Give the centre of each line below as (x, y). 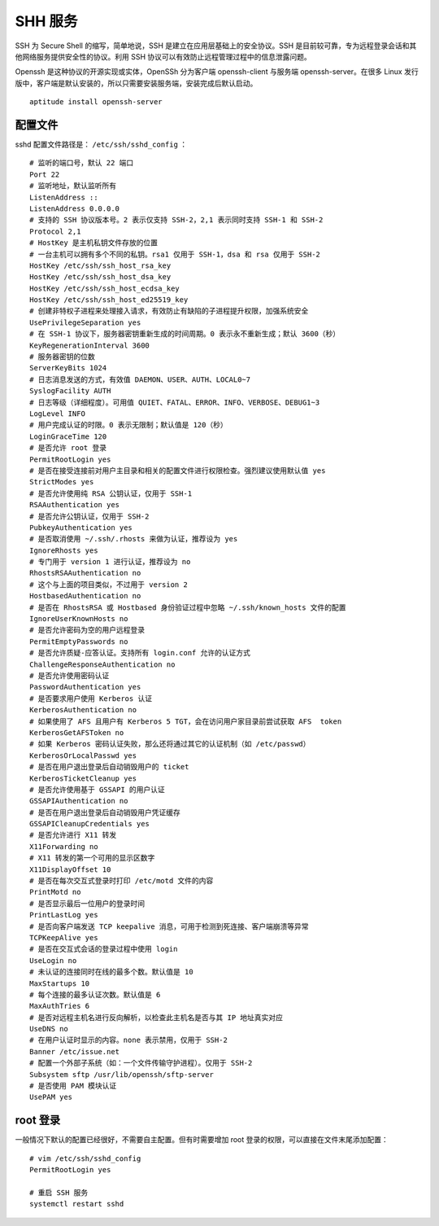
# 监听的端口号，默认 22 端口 (82, 163)
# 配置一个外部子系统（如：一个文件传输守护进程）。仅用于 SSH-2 (141, 1063)
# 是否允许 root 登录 (68, 448)
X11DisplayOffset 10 (70, 869)
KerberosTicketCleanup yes (83, 778)
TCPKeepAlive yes (64, 937)
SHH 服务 (46, 21)
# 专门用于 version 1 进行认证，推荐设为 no (110, 562)
